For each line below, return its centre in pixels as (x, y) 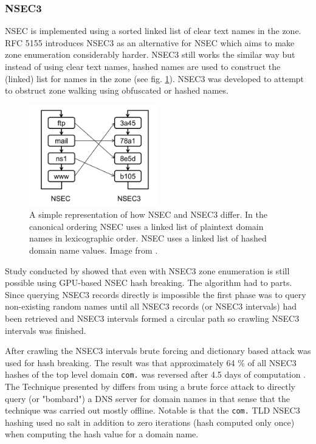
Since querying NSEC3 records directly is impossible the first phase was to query (156, 294)
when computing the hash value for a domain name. (102, 434)
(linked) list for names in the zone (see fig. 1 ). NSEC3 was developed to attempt (155, 78)
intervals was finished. (46, 330)
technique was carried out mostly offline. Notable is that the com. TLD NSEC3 (153, 410)
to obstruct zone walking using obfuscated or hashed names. (117, 90)
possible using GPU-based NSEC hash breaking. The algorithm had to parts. (149, 283)
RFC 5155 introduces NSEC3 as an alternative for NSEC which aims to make (150, 42)
